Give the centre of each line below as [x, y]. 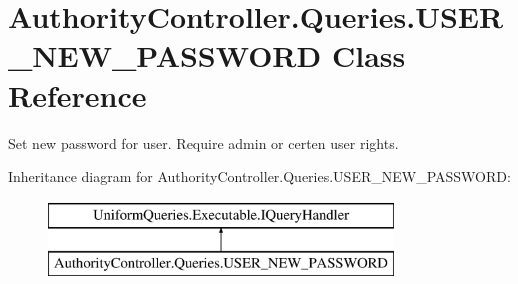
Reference [77, 94]
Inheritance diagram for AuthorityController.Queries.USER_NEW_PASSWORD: [259, 176]
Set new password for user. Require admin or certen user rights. [203, 142]
